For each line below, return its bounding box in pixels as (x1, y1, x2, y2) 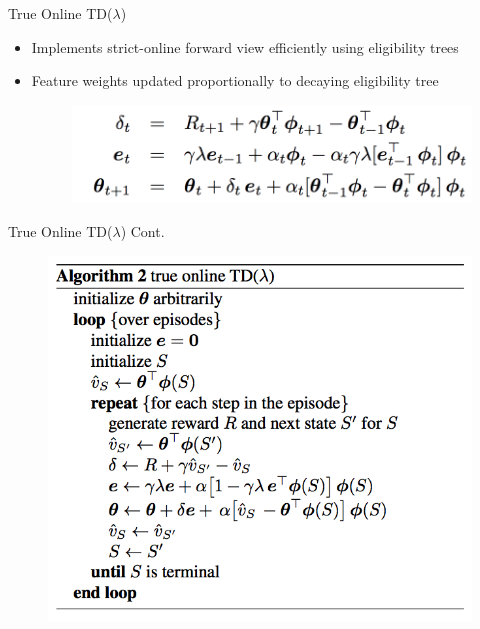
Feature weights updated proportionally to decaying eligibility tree (31, 70, 439, 91)
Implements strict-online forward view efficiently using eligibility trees (31, 36, 459, 57)
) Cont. (120, 220, 165, 241)
